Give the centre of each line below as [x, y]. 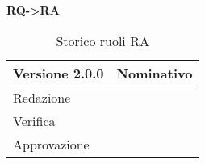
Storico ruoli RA [102, 40]
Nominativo [155, 73]
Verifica [34, 120]
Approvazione [51, 144]
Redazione [42, 97]
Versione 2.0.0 [59, 73]
